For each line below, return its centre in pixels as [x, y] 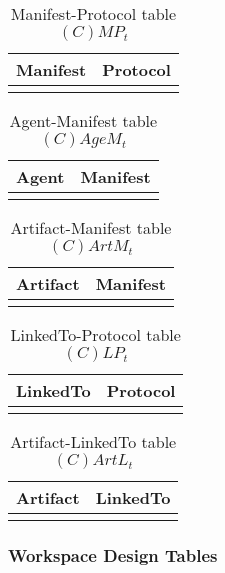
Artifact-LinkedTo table [93, 441]
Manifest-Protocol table [93, 13]
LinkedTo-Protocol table [95, 334]
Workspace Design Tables [113, 554]
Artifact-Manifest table [91, 227]
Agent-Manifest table [83, 120]
